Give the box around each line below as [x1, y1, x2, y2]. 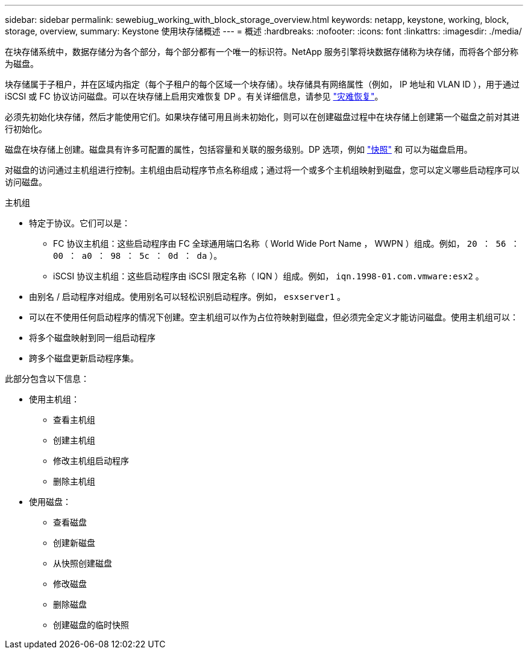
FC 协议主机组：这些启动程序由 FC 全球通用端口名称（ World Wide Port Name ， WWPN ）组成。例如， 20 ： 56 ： [53, 238, 520, 249]
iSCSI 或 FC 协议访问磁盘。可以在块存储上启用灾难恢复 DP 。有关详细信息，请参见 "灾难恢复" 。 [5, 91, 383, 101]
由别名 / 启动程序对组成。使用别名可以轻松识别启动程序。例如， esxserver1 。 [29, 291, 346, 302]
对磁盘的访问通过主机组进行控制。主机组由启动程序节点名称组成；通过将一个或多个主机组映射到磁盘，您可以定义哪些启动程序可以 [5, 165, 520, 175]
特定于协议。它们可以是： [29, 218, 130, 228]
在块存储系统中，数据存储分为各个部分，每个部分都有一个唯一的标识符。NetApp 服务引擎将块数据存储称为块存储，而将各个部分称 [5, 46, 519, 57]
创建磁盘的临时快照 [53, 620, 129, 630]
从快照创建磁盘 [53, 558, 112, 568]
